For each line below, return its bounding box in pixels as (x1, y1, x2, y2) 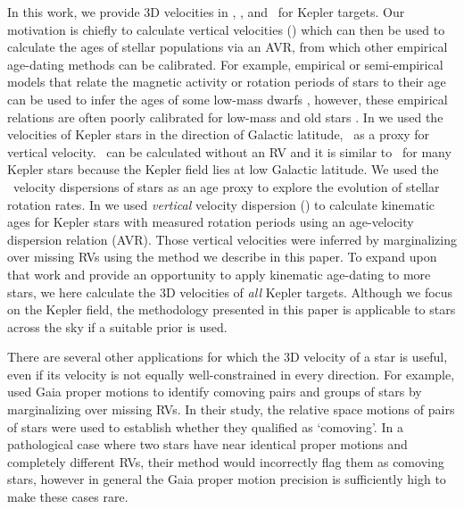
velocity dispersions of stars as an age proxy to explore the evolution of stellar (12, 177, 440, 196)
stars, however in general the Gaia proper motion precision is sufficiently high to (7, 470, 446, 488)
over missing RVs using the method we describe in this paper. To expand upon (7, 247, 437, 266)
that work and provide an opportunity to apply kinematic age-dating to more (7, 264, 431, 283)
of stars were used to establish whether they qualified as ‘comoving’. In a (7, 417, 403, 436)
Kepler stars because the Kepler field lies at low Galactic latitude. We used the (7, 160, 439, 179)
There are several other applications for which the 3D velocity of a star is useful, (7, 347, 448, 366)
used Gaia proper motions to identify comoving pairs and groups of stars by (7, 382, 422, 401)
